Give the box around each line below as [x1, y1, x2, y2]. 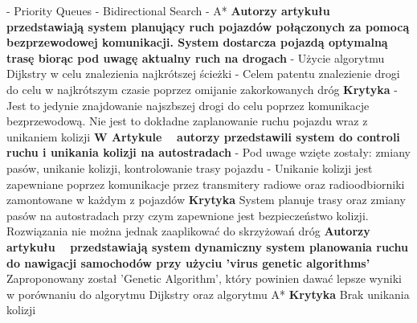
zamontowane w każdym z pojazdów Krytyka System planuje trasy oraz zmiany [6, 191, 406, 208]
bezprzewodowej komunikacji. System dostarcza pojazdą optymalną [6, 34, 388, 51]
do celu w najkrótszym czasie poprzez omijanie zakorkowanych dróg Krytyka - [6, 80, 398, 97]
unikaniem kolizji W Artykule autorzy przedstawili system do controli [6, 128, 400, 145]
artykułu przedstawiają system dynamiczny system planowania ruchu [6, 238, 409, 255]
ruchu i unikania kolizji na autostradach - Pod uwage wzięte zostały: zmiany [6, 144, 411, 161]
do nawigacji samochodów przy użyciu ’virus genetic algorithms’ [6, 254, 370, 271]
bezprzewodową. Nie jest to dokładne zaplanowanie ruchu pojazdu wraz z [6, 112, 368, 129]
